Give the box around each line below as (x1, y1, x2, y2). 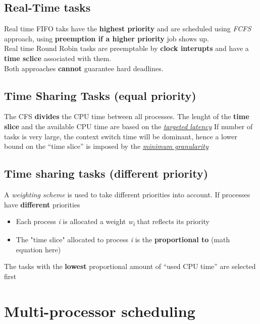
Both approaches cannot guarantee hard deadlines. (4, 63, 164, 73)
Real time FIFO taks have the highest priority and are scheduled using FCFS (4, 23, 251, 34)
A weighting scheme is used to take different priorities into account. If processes (4, 189, 250, 199)
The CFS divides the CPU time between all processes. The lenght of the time (4, 111, 249, 122)
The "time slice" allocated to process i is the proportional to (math (16, 234, 230, 245)
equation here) (16, 244, 61, 254)
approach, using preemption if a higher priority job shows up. (4, 33, 209, 43)
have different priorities (4, 199, 80, 209)
